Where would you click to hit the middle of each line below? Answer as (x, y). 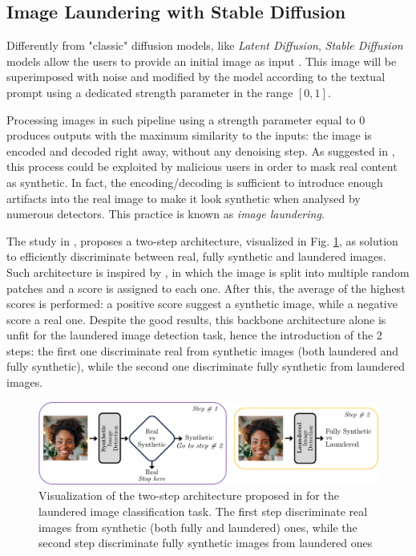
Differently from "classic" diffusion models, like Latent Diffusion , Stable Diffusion (205, 45)
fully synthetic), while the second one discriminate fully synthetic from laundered (206, 366)
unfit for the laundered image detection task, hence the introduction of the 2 (194, 335)
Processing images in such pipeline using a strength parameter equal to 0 (186, 119)
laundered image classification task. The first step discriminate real (203, 511)
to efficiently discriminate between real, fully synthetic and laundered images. (196, 256)
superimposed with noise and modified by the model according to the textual (196, 77)
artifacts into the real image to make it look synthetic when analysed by (184, 198)
